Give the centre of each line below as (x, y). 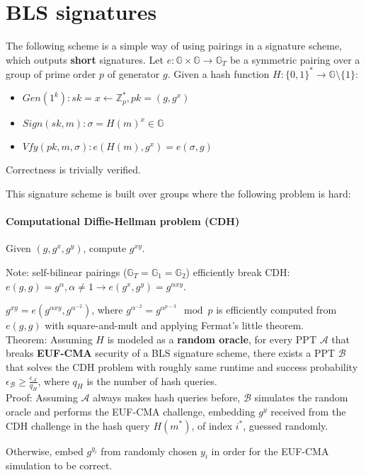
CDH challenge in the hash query (78, 425)
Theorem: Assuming (49, 339)
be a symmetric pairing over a (295, 59)
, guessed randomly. (286, 425)
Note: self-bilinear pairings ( (67, 271)
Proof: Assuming (42, 397)
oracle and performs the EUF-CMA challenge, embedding (131, 411)
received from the (308, 411)
